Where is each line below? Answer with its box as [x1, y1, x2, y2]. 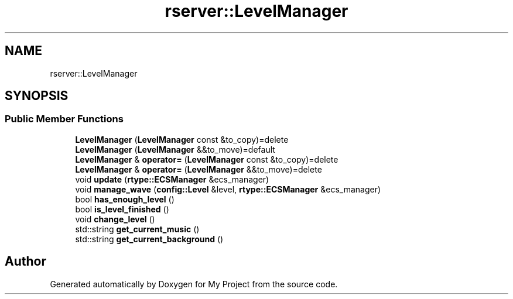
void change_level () [75, 214, 155, 224]
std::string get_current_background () [75, 233, 224, 244]
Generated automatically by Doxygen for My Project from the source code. [50, 279, 338, 289]
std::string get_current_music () [75, 224, 200, 234]
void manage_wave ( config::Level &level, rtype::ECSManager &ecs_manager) [75, 184, 381, 194]
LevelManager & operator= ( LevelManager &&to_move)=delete [75, 164, 322, 174]
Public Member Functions [5, 113, 124, 125]
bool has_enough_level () [75, 194, 175, 204]
